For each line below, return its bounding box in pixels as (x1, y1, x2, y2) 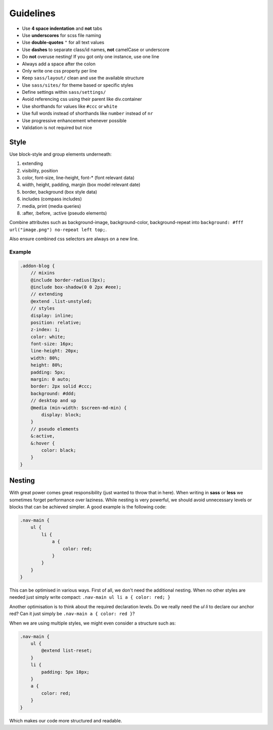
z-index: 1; (30, 327, 61, 333)
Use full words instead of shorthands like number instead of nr (22, 111, 154, 117)
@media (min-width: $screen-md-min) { (30, 405, 127, 411)
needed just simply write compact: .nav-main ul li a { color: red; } (9, 594, 171, 600)
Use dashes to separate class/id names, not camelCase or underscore (22, 46, 169, 53)
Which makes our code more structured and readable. (9, 717, 122, 723)
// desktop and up (30, 398, 76, 404)
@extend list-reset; (41, 648, 93, 653)
